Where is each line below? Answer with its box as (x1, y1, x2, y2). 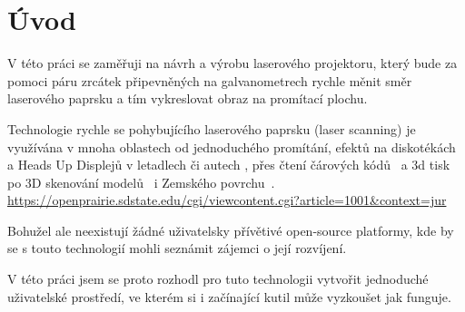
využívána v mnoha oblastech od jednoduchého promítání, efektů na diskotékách (7, 137, 456, 156)
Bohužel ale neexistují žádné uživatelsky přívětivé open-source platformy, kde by (7, 220, 454, 239)
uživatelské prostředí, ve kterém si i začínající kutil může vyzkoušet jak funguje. (7, 287, 451, 306)
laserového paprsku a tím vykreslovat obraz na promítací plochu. (7, 89, 368, 108)
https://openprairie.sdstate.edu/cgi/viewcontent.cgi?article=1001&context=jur (7, 190, 447, 210)
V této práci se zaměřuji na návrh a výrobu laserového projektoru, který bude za (7, 54, 458, 73)
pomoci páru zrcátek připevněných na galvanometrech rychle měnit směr (7, 71, 412, 90)
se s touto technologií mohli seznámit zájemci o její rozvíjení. (7, 239, 347, 258)
